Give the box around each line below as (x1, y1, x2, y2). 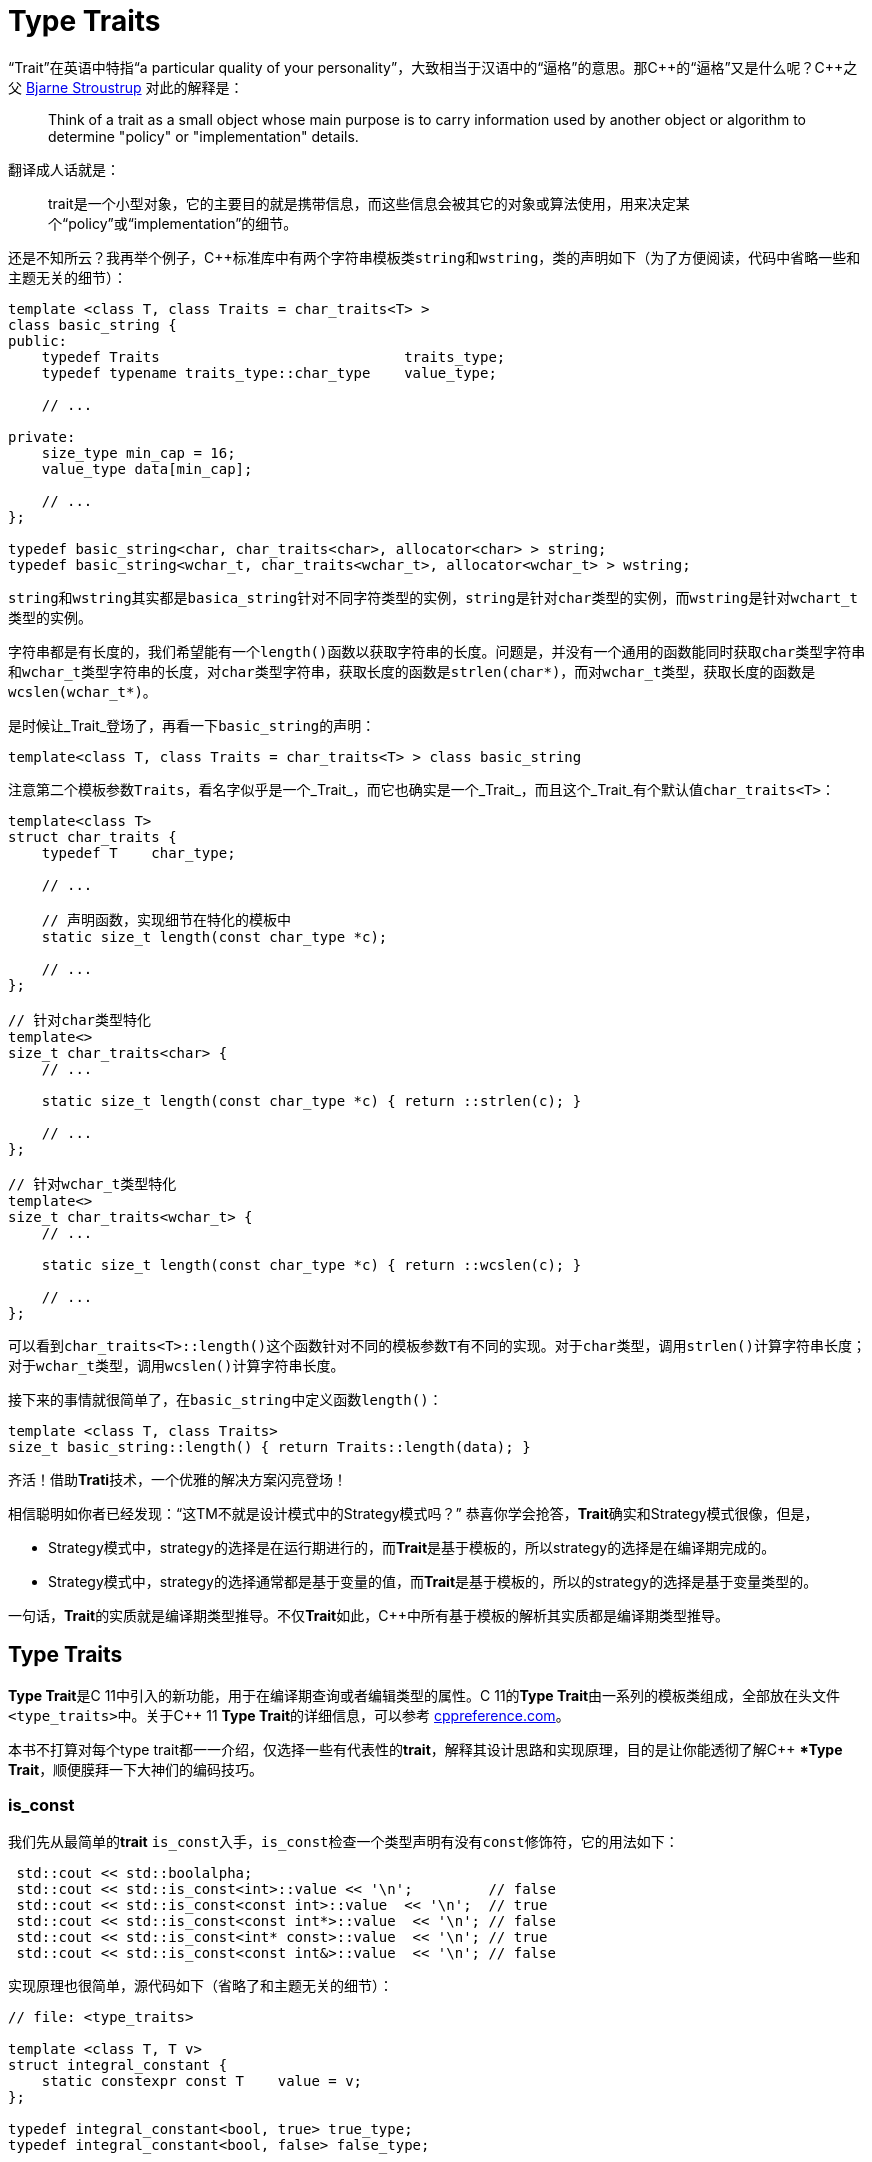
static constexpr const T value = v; (41, 2073, 363, 2090)
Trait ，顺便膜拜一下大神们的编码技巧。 (8, 1760, 264, 1778)
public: (8, 332, 68, 349)
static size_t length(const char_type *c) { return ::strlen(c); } (41, 1092, 582, 1109)
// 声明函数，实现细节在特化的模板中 (41, 911, 291, 928)
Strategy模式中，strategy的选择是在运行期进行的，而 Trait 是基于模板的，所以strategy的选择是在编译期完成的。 (48, 1538, 776, 1556)
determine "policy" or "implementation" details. (48, 127, 359, 145)
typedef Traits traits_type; (41, 348, 506, 365)
